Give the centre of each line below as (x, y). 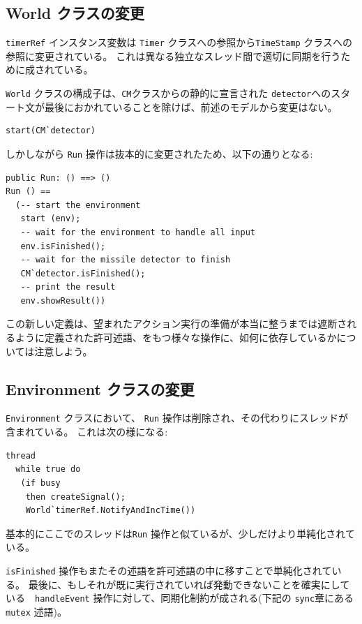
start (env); (51, 219)
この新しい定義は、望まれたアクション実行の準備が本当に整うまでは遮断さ (176, 324)
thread (21, 455)
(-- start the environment (78, 205)
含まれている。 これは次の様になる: (87, 432)
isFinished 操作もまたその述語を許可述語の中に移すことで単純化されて (169, 570)
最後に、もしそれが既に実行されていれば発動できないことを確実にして (189, 584)
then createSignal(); (75, 497)
